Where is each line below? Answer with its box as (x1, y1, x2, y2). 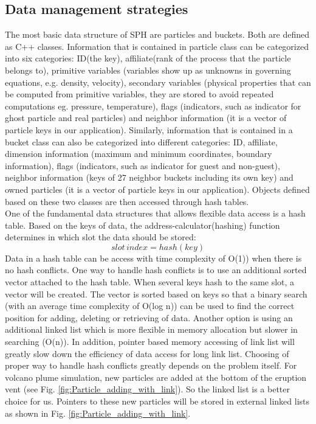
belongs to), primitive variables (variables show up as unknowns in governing (5, 63, 291, 76)
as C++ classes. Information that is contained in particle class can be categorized (5, 40, 309, 52)
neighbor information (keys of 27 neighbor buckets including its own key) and (5, 171, 294, 184)
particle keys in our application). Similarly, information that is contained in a (5, 123, 293, 136)
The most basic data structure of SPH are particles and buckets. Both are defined (5, 28, 310, 41)
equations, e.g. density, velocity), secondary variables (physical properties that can (5, 75, 311, 88)
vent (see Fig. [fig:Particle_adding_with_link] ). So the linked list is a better (5, 383, 290, 395)
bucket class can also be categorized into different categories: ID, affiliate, (5, 135, 278, 148)
